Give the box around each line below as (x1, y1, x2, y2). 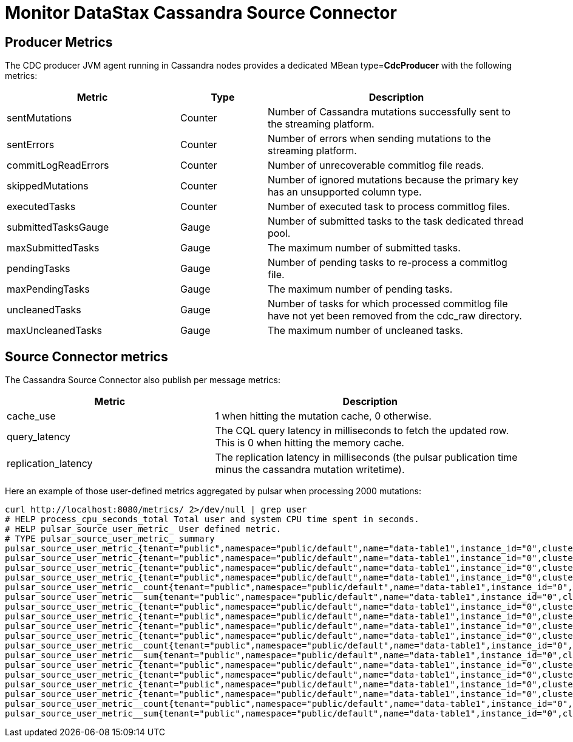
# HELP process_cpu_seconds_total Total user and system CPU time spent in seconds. (5, 514, 419, 525)
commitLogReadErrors (7, 159, 109, 172)
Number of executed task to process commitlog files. (267, 200, 510, 213)
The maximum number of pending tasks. (267, 283, 453, 296)
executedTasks (7, 200, 76, 213)
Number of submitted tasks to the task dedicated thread (267, 215, 524, 228)
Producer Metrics (5, 34, 113, 50)
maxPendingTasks (7, 283, 90, 296)
